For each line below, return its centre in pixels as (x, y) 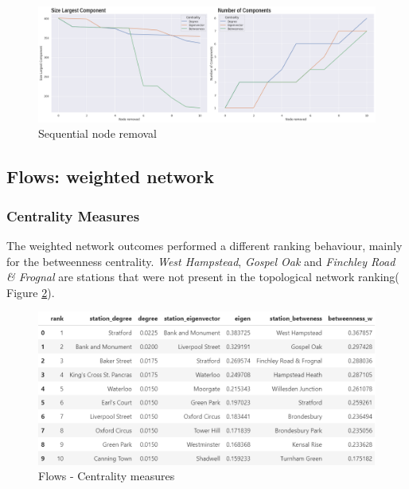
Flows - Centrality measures (107, 476)
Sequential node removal (97, 133)
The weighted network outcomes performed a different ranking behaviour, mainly (204, 245)
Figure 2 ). (31, 292)
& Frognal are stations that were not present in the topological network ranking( (203, 277)
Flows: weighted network (111, 176)
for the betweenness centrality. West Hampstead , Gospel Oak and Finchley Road (201, 261)
